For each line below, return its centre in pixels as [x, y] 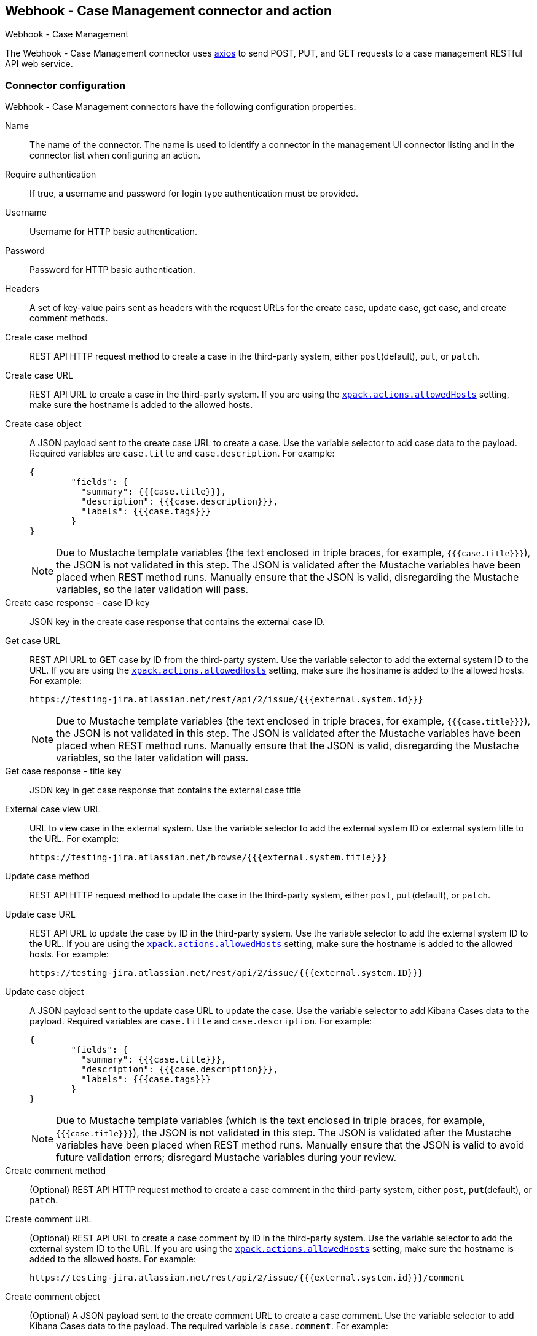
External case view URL [53, 809]
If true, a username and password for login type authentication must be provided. [194, 194]
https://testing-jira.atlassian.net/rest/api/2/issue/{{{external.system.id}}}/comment [247, 1278]
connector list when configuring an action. [115, 155]
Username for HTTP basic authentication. [114, 232]
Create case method [46, 337]
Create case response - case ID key [77, 603]
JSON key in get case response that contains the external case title [166, 790]
